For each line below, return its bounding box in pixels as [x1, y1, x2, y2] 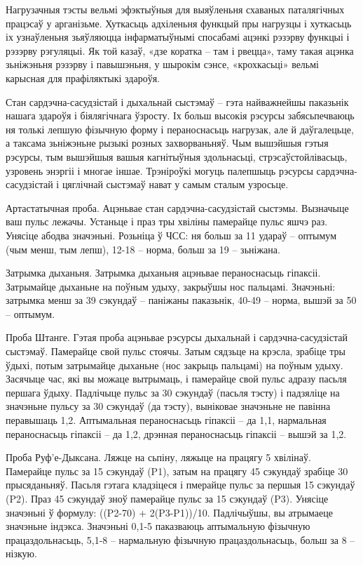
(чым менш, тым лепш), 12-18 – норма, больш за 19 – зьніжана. [6, 241, 280, 256]
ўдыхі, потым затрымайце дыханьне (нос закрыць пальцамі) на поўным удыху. [6, 357, 343, 372]
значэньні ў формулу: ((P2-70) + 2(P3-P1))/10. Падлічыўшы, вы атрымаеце [6, 505, 333, 519]
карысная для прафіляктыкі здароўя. [6, 70, 160, 85]
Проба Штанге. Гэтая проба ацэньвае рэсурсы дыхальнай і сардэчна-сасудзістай [6, 330, 348, 345]
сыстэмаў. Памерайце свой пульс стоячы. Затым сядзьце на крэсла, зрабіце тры [6, 344, 345, 359]
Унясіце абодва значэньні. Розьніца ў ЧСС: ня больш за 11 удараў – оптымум [6, 227, 337, 242]
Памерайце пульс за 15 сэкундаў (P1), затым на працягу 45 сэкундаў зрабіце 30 [6, 463, 348, 478]
